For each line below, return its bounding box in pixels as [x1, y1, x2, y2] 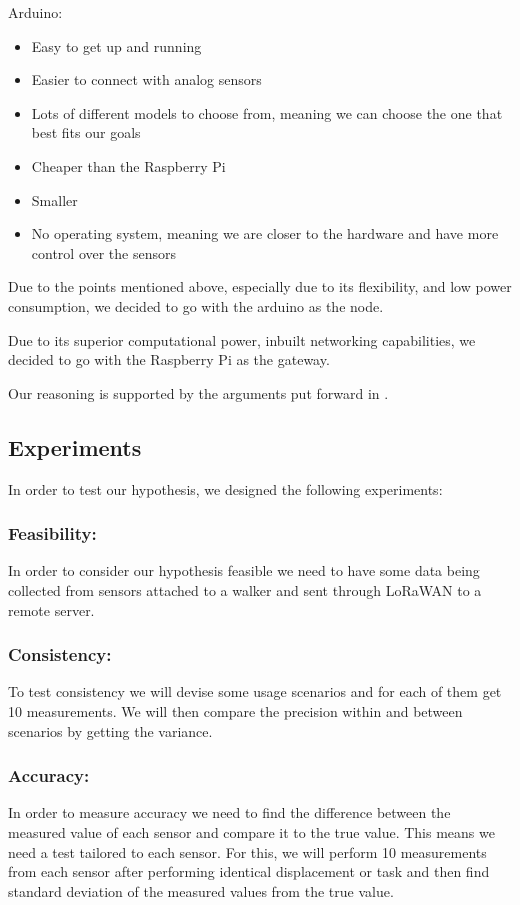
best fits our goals [31, 122, 141, 143]
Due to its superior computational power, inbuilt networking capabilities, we [8, 329, 476, 350]
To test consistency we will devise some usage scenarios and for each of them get [8, 681, 502, 702]
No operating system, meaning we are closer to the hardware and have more [31, 223, 499, 244]
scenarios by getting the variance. [8, 720, 213, 741]
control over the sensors [31, 242, 177, 263]
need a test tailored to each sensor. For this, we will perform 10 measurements [8, 841, 487, 862]
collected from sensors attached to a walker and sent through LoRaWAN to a [8, 579, 482, 600]
